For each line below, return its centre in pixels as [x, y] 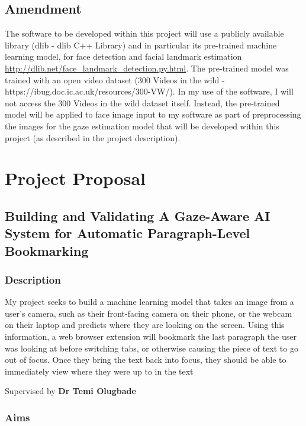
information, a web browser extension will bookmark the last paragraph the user [151, 336]
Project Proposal [75, 178]
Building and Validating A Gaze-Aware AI [138, 215]
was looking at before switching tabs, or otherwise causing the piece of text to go [152, 348]
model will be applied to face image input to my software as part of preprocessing [153, 114]
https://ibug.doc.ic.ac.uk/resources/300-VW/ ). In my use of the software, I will [149, 91]
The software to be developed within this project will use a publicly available [144, 33]
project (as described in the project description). [93, 137]
